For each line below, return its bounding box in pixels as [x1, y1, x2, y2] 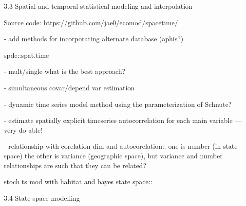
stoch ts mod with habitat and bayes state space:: [4, 176, 152, 187]
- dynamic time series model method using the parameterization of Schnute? [4, 99, 232, 109]
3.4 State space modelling [4, 192, 80, 203]
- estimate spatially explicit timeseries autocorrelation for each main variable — [4, 115, 242, 125]
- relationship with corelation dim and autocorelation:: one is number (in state [4, 141, 238, 151]
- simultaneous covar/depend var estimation [4, 82, 135, 92]
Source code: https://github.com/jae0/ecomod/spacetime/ [4, 17, 178, 27]
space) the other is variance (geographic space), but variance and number [4, 150, 223, 160]
